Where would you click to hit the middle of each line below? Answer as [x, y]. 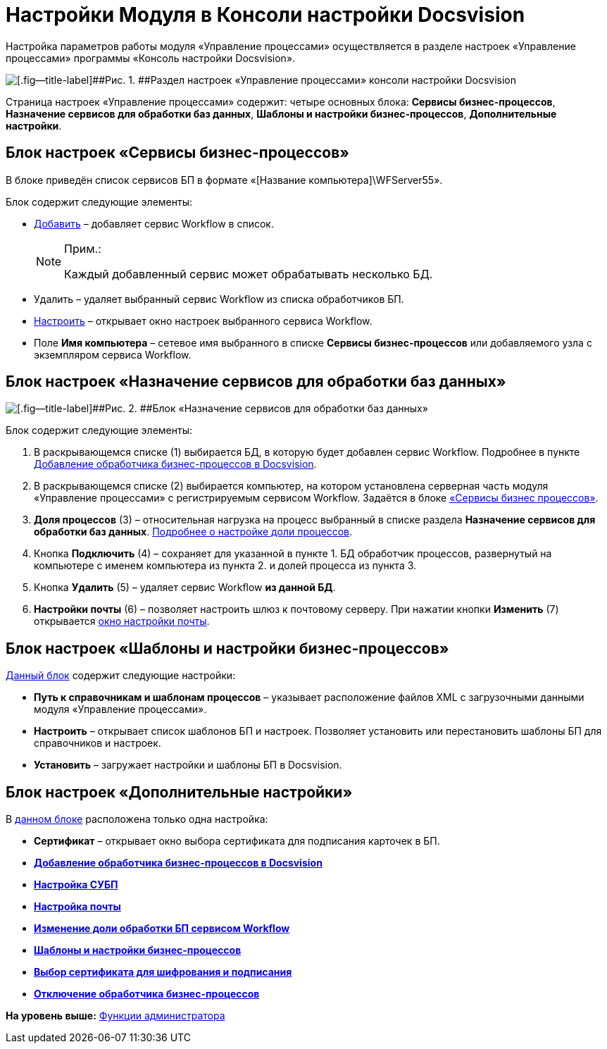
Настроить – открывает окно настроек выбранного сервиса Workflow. [203, 321]
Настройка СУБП [76, 885]
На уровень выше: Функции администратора [115, 1016]
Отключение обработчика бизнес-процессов [147, 994]
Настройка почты [77, 907]
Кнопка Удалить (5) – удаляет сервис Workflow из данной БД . [185, 588]
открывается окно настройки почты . [122, 621]
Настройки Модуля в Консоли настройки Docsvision [265, 15]
